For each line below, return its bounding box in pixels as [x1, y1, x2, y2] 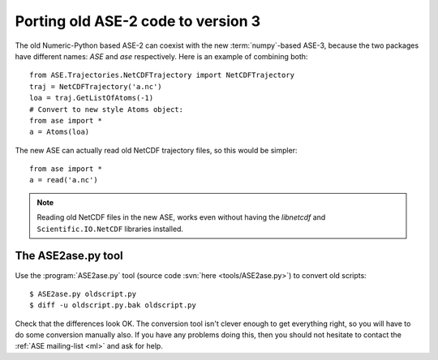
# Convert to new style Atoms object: [29, 105, 184, 114]
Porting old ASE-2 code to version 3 [15, 12, 261, 30]
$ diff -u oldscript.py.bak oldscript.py [29, 301, 196, 310]
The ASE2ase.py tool [15, 249, 123, 263]
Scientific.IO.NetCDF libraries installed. [36, 224, 184, 234]
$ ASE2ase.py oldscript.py [29, 289, 137, 298]
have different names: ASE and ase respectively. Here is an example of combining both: [15, 51, 308, 61]
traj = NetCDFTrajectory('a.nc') [29, 82, 162, 91]
